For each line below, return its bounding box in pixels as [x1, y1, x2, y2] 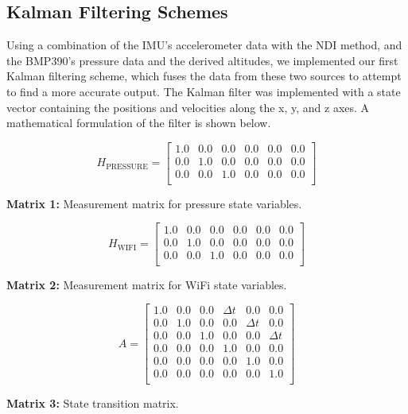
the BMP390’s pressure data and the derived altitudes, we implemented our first [6, 52, 398, 68]
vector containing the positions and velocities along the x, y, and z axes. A [6, 99, 370, 115]
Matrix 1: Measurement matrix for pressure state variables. [6, 195, 302, 211]
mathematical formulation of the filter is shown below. [6, 114, 271, 131]
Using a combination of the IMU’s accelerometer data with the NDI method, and [6, 37, 402, 53]
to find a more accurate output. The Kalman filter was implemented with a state [6, 83, 401, 99]
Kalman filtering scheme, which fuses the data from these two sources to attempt [6, 68, 402, 84]
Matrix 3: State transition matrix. [6, 395, 179, 412]
